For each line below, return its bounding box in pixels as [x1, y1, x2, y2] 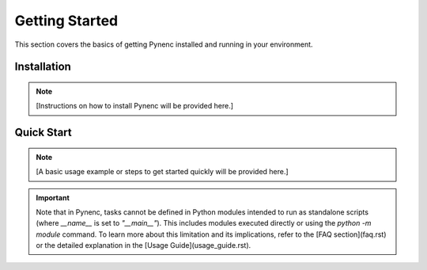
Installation [14, 60, 71, 74]
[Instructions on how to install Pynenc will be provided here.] [36, 101, 233, 111]
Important [36, 192, 70, 202]
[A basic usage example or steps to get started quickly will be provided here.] [36, 167, 289, 177]
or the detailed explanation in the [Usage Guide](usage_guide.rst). [36, 241, 251, 250]
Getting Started [14, 12, 119, 29]
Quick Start [14, 126, 72, 139]
